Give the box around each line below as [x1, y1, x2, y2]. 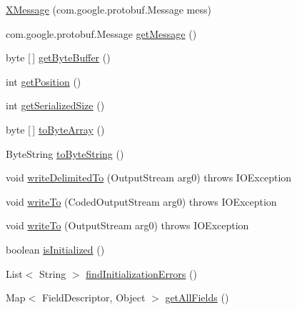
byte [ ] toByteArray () [6, 121, 105, 136]
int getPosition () [6, 74, 81, 89]
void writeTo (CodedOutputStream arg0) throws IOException [6, 194, 277, 209]
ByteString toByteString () [6, 146, 124, 161]
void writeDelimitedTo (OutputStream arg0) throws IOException [6, 170, 292, 185]
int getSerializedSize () [6, 98, 105, 113]
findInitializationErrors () [86, 266, 197, 281]
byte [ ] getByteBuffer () [6, 50, 111, 65]
